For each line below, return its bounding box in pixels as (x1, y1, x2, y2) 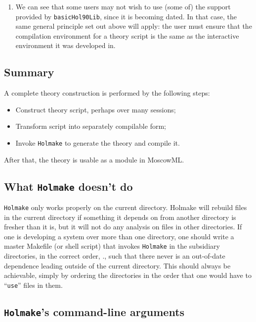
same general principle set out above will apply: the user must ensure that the (15, 21, 252, 31)
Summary (4, 64, 54, 80)
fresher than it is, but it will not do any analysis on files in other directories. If (4, 221, 242, 232)
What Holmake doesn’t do (4, 178, 133, 194)
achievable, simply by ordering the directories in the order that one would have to (4, 270, 252, 280)
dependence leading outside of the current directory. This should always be (4, 260, 231, 270)
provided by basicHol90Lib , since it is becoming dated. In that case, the (15, 11, 237, 21)
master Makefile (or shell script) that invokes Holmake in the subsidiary (4, 241, 220, 251)
